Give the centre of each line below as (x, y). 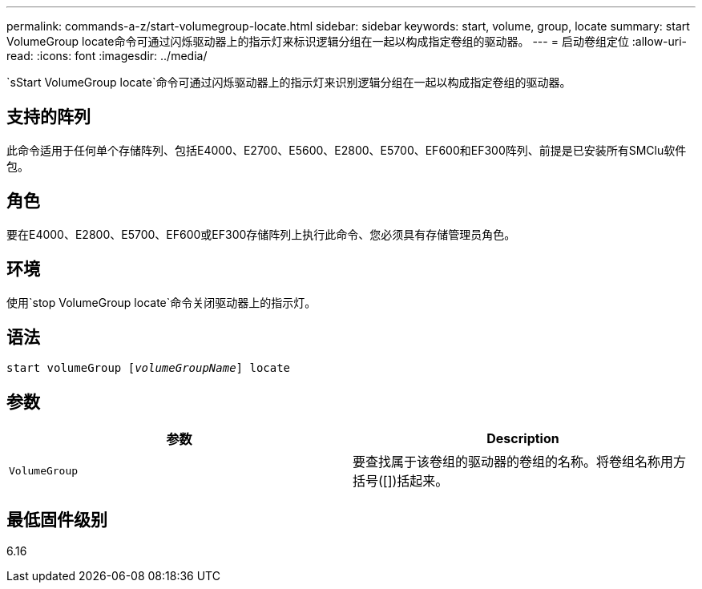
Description (523, 439)
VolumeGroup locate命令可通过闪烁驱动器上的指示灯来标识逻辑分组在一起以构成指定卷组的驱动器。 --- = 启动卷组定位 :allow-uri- (347, 41)
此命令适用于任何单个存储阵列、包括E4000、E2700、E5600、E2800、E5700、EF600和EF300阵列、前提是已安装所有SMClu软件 (347, 150)
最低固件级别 (57, 519)
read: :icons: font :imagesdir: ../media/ (107, 56)
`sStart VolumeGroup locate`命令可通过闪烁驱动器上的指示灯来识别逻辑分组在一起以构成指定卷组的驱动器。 (289, 82)
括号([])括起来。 (401, 481)
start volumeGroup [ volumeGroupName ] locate (149, 368)
